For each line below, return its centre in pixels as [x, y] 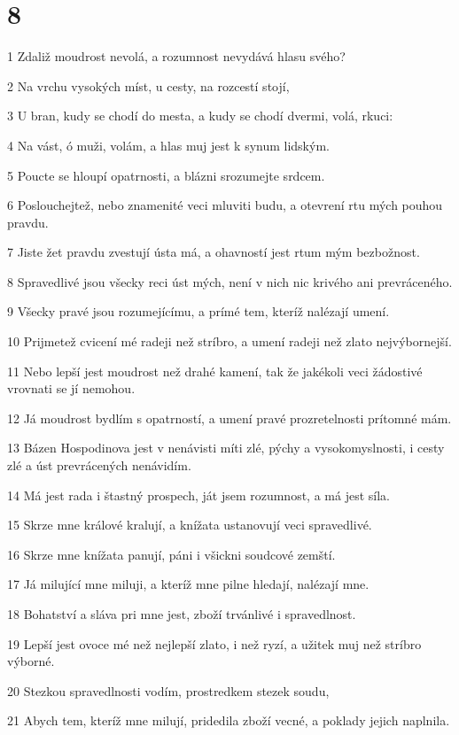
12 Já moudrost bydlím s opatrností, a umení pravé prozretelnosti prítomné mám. [229, 418]
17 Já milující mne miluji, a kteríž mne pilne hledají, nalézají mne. [188, 584]
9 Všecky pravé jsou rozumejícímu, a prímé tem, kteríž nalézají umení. [198, 311]
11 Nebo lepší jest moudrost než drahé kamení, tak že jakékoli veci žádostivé [215, 371]
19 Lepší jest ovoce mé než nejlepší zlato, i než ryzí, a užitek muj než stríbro [214, 643]
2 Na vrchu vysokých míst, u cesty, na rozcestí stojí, [148, 85]
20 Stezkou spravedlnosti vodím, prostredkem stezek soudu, [168, 690]
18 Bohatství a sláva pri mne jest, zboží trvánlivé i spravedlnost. [182, 614]
